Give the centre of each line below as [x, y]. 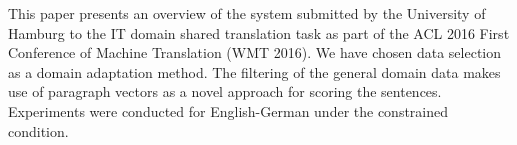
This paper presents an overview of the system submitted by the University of [247, 13]
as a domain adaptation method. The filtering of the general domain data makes [254, 71]
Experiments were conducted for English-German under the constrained [228, 110]
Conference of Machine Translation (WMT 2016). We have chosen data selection [255, 52]
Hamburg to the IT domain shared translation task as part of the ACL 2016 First [259, 32]
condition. [38, 130]
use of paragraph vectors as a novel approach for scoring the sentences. [225, 91]
